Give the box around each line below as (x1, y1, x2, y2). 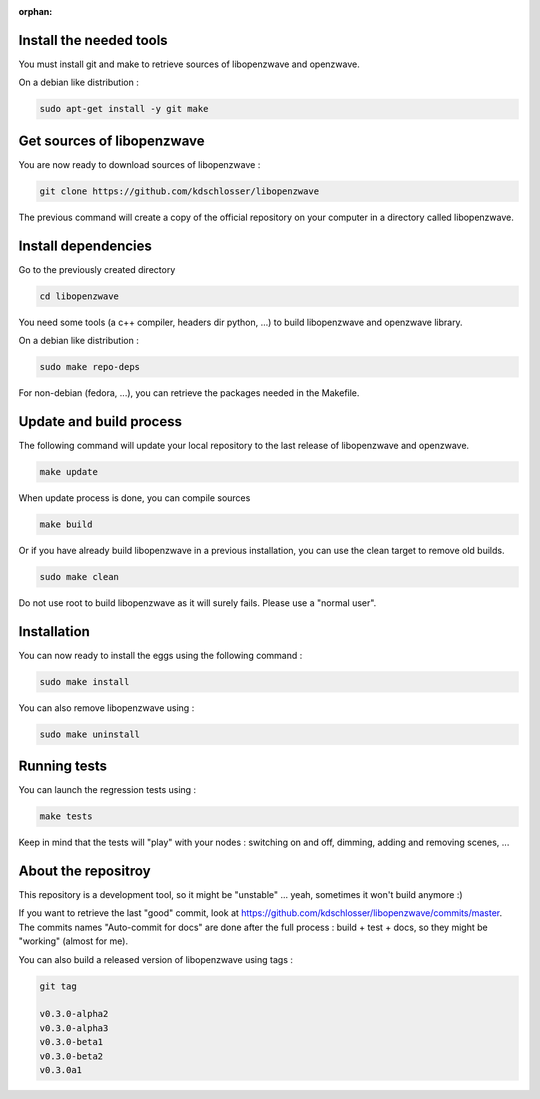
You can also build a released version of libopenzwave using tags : (18, 953, 294, 965)
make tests (39, 811, 93, 822)
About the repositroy (18, 862, 151, 879)
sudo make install (39, 676, 130, 687)
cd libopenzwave (39, 290, 120, 302)
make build (39, 518, 93, 530)
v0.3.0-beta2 (39, 1050, 104, 1062)
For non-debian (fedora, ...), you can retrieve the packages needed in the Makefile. (18, 386, 360, 399)
